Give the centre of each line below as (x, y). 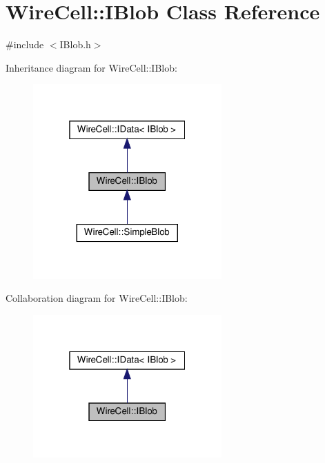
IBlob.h (75, 44)
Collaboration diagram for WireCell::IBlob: (97, 298)
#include (25, 44)
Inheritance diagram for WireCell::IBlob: (91, 67)
